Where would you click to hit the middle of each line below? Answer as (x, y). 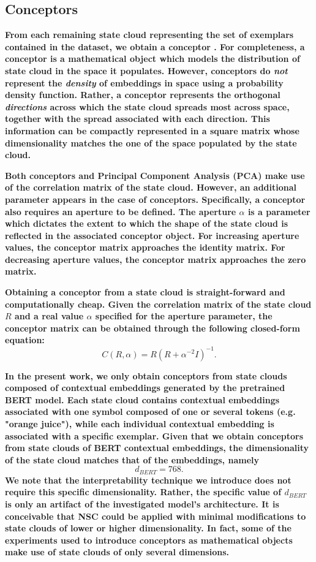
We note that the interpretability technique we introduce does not (148, 480)
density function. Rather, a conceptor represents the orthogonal (143, 95)
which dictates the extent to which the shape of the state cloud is (147, 223)
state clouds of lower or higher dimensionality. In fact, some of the (148, 528)
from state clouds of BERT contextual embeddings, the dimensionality (157, 448)
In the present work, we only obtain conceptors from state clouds (146, 375)
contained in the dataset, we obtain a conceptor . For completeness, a (155, 46)
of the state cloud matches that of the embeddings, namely (132, 459)
